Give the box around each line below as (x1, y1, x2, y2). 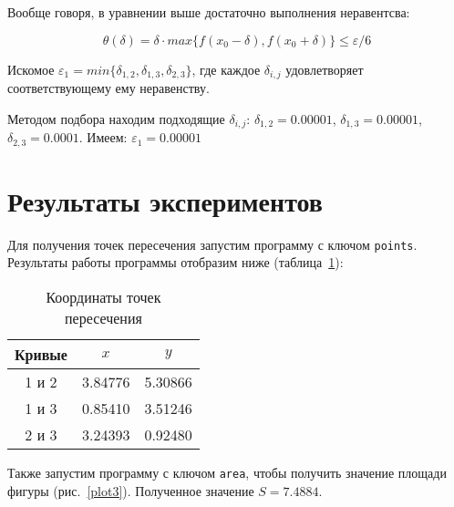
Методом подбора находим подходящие (7, 109, 225, 128)
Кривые (15, 343, 67, 365)
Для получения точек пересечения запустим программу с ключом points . (7, 234, 418, 253)
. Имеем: (78, 128, 128, 147)
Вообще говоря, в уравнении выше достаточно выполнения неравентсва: (7, 3, 410, 21)
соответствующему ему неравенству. (7, 78, 210, 98)
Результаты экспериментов (7, 181, 323, 219)
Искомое (7, 59, 55, 78)
